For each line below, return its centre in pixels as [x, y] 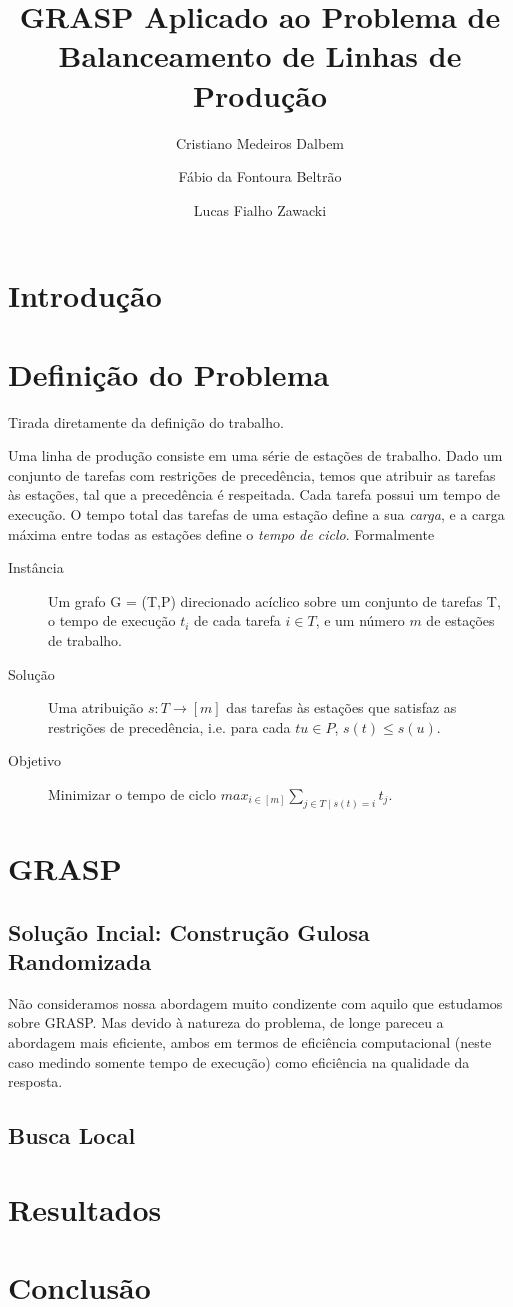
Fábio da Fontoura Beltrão [260, 176]
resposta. [35, 1081]
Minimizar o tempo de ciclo [132, 793]
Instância [36, 567]
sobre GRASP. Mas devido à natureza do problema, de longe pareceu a [226, 1022]
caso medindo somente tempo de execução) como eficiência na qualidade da [239, 1061]
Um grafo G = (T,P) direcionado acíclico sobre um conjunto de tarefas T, [274, 600]
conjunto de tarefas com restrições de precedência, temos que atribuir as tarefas [252, 474]
